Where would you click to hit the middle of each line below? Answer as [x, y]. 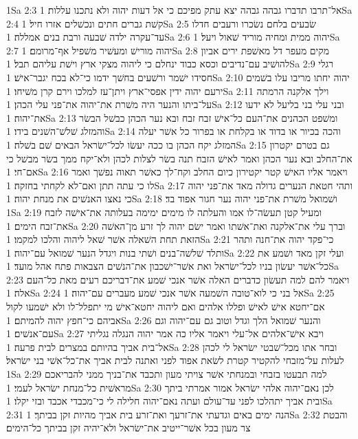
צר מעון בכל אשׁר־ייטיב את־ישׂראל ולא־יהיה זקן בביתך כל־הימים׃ [128, 428]
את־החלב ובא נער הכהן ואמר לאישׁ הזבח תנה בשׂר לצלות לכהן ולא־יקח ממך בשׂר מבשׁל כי [179, 158]
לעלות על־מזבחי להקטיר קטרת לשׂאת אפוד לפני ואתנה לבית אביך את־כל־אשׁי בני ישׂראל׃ [175, 360]
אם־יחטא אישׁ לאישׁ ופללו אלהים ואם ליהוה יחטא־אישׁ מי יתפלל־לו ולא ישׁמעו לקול [166, 307]
